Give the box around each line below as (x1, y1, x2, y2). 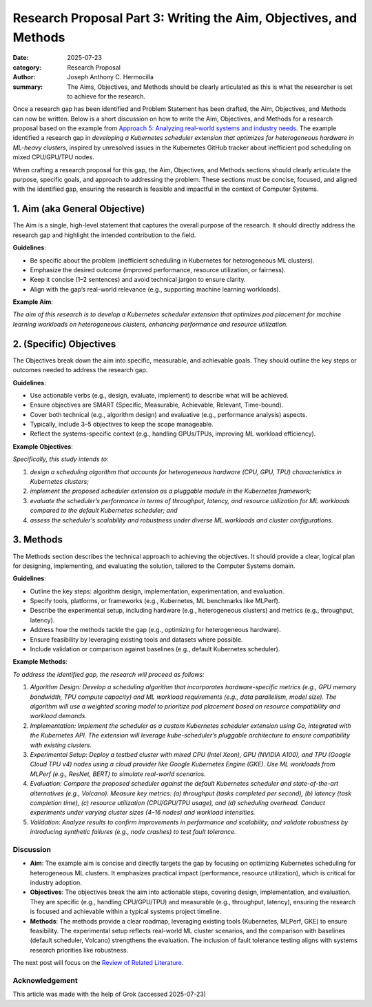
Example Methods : (12, 658, 68, 666)
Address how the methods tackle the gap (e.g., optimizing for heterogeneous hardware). (30, 626, 282, 634)
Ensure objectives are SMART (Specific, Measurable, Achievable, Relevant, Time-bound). (30, 400, 284, 409)
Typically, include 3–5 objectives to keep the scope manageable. (30, 420, 214, 429)
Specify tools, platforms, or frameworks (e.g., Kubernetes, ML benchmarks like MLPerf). (30, 597, 280, 605)
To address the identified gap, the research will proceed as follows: (12, 670, 205, 678)
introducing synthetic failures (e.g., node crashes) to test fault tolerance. (30, 828, 237, 836)
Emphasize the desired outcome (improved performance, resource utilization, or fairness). (30, 265, 286, 274)
